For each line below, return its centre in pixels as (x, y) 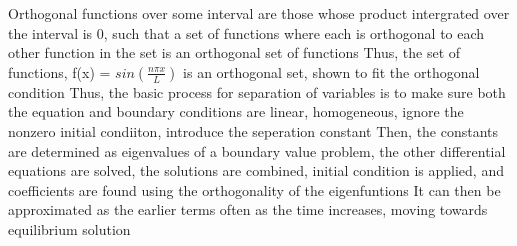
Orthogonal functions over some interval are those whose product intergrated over (259, 13)
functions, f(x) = (59, 71)
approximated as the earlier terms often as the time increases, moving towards (248, 209)
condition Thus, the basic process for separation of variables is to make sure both (257, 91)
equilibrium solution (69, 228)
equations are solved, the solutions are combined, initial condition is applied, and (256, 170)
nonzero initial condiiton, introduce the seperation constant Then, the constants (253, 130)
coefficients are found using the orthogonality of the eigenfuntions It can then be (254, 189)
